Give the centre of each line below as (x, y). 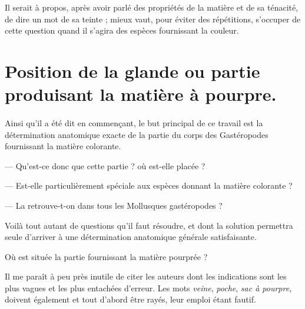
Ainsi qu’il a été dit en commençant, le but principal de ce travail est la (134, 122)
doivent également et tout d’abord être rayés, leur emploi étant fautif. (130, 299)
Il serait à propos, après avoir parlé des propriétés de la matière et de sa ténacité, (152, 7)
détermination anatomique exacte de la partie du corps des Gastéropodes (137, 134)
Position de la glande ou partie (132, 70)
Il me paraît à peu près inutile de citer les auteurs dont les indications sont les (146, 276)
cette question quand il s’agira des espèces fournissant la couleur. (122, 30)
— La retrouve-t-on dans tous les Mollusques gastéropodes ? (114, 205)
